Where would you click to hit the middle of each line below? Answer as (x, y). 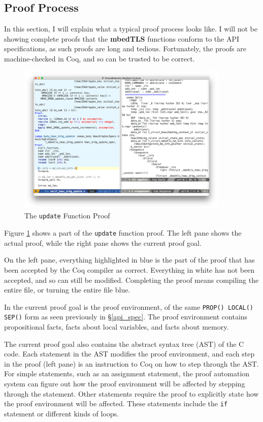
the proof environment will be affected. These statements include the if (116, 403)
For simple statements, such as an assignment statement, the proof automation (127, 374)
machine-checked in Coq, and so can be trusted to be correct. (100, 58)
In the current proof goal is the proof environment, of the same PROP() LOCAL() (129, 306)
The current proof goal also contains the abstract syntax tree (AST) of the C (124, 344)
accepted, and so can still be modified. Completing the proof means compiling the (131, 280)
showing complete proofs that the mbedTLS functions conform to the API (122, 38)
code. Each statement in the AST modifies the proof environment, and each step (129, 354)
